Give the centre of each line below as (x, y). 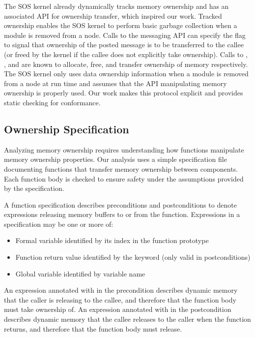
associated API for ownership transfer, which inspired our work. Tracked (113, 15)
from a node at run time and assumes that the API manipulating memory (115, 83)
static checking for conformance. (52, 102)
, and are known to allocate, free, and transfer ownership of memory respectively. (126, 64)
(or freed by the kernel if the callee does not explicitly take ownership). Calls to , (126, 54)
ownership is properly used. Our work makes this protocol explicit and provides (124, 93)
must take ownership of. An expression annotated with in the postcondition (118, 309)
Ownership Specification (67, 129)
